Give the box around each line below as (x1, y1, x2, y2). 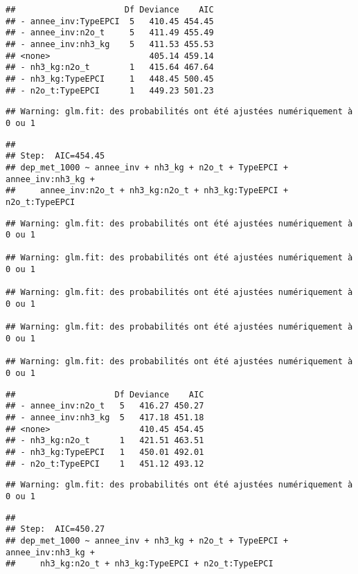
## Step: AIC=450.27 (6, 524, 105, 535)
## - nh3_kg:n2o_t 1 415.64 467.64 (6, 62, 214, 73)
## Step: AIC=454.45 (6, 151, 105, 161)
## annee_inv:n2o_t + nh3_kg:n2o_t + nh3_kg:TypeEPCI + (6, 186, 289, 196)
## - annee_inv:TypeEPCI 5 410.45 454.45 (6, 16, 214, 26)
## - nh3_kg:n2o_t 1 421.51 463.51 (6, 436, 204, 446)
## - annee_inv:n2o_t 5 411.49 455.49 (6, 28, 214, 38)
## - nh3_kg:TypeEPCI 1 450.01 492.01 (6, 447, 204, 457)
